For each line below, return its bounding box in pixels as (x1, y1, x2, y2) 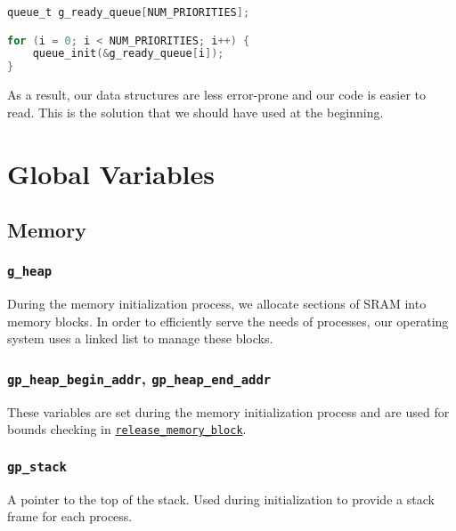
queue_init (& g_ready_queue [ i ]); (32, 47, 224, 60)
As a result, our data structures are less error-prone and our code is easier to (7, 85, 427, 104)
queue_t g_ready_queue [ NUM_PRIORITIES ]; (7, 6, 250, 19)
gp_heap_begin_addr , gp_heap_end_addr (7, 366, 272, 389)
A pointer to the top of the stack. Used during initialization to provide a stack (7, 489, 435, 508)
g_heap (7, 264, 53, 279)
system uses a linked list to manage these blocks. (7, 329, 273, 348)
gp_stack (7, 460, 67, 475)
